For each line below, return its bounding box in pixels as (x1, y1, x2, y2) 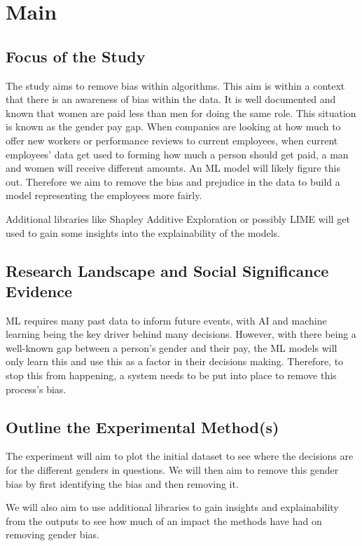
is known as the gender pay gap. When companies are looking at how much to (6, 119, 341, 134)
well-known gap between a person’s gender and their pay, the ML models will (6, 340, 337, 355)
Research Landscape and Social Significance (6, 259, 329, 281)
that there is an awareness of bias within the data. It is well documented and (6, 92, 336, 107)
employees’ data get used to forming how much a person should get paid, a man (6, 146, 349, 161)
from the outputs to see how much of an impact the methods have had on (6, 513, 322, 528)
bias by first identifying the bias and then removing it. (6, 476, 239, 491)
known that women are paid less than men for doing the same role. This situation (6, 105, 356, 120)
